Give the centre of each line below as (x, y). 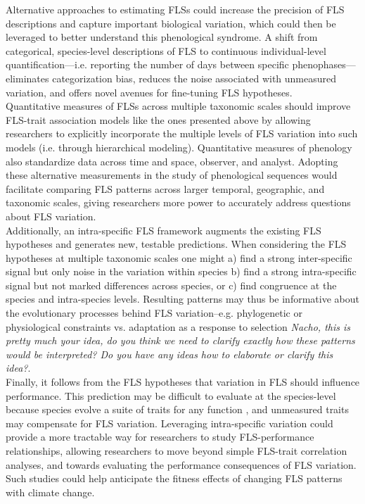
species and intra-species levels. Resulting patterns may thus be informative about (182, 299)
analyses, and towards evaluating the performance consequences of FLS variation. (181, 464)
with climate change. (50, 492)
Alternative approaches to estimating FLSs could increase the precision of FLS (175, 9)
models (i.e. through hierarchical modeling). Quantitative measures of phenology (179, 147)
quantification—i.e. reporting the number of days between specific (147, 64)
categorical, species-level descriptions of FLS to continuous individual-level (166, 50)
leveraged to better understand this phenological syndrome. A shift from (162, 37)
